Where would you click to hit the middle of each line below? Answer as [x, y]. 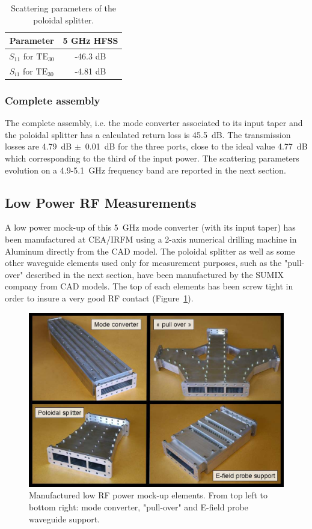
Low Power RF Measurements [101, 202]
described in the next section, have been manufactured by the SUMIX [155, 274]
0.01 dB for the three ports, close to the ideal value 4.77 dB [196, 146]
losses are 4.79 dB [38, 146]
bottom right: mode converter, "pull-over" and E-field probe [139, 506]
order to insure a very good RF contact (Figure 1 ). [99, 298]
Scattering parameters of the [64, 8]
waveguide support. [64, 518]
